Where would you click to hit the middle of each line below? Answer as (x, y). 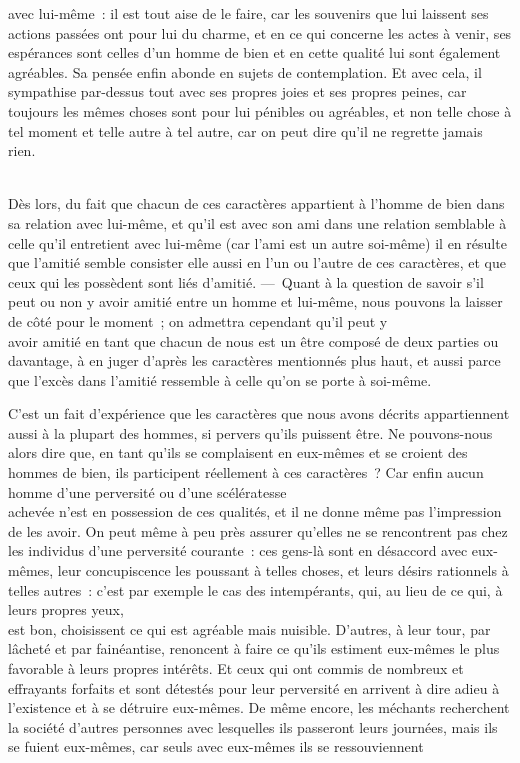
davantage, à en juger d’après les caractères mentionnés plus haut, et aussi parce (254, 360)
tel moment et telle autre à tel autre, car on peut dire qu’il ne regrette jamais (245, 130)
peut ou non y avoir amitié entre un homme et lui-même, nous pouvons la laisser (255, 301)
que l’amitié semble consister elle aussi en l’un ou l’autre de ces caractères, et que (257, 262)
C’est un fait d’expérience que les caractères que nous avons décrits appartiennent (259, 413)
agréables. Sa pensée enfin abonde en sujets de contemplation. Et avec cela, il (245, 71)
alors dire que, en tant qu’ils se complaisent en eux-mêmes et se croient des (238, 452)
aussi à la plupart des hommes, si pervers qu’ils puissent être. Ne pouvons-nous (250, 432)
